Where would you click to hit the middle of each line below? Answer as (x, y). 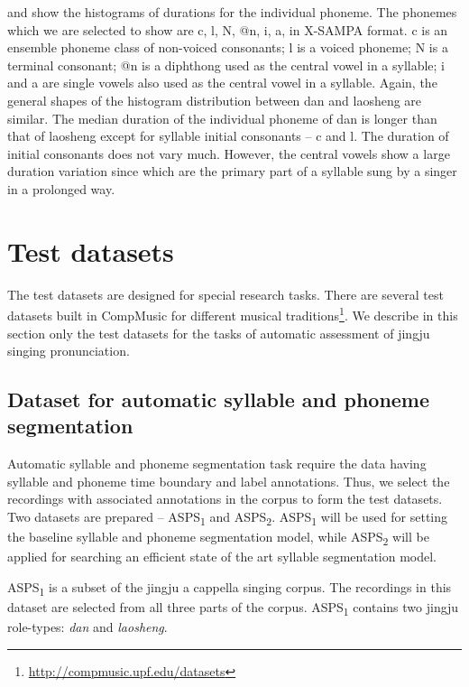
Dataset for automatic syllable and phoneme (219, 399)
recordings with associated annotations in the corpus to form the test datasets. (225, 499)
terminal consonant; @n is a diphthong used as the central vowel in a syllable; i (226, 65)
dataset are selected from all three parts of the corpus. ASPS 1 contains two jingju (233, 608)
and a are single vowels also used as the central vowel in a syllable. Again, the (222, 83)
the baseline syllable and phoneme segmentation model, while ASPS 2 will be (218, 538)
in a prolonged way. (61, 188)
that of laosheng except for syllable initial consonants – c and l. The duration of (228, 136)
